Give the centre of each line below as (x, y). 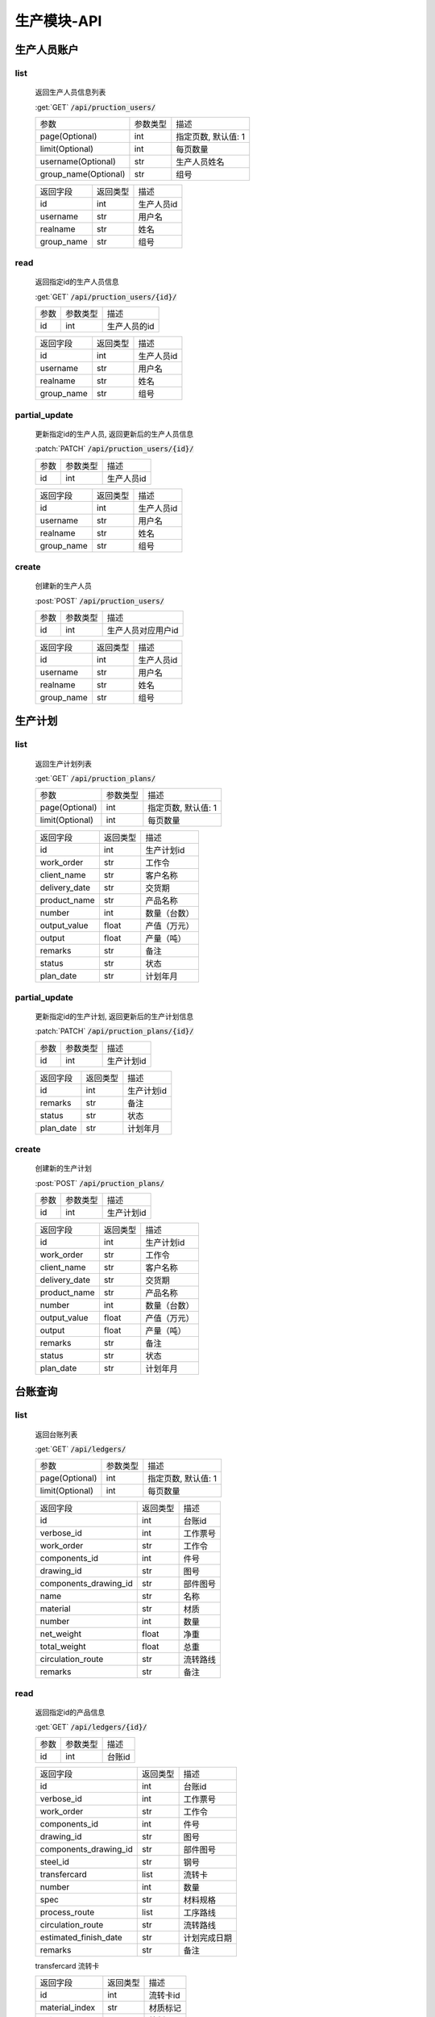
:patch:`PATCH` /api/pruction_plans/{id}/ (114, 1031)
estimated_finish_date (81, 1937)
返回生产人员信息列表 (70, 92)
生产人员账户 (47, 50)
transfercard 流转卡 (67, 1965)
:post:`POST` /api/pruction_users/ (100, 600)
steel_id (55, 1861)
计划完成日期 (208, 1938)
